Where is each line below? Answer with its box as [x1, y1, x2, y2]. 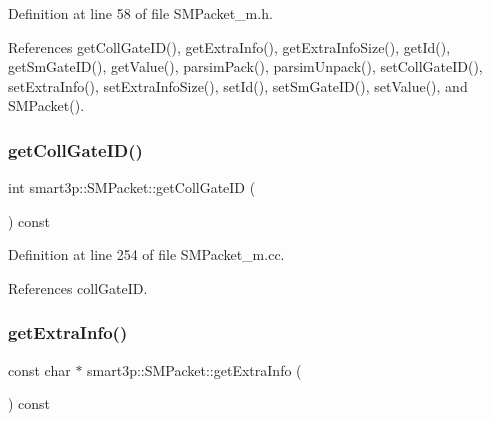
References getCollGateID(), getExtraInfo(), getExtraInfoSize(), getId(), [8, 36, 451, 57]
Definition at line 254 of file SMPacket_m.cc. [8, 244, 285, 265]
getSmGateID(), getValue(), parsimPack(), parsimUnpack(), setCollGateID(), [8, 56, 483, 77]
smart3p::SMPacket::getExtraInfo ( [87, 359, 302, 380]
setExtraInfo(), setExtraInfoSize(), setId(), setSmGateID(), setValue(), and [8, 75, 468, 96]
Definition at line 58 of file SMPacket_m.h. [8, 3, 273, 23]
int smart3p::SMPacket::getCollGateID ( [8, 177, 256, 198]
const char [8, 359, 71, 380]
